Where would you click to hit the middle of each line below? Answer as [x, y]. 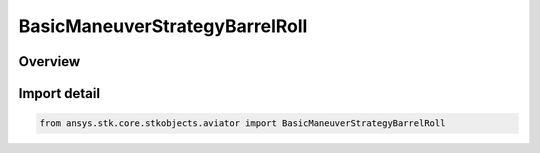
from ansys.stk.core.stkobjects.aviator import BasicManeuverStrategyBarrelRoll [242, 123]
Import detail [59, 93]
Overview [49, 61]
